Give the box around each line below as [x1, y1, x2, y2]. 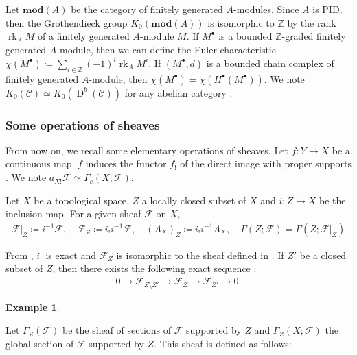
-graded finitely [281, 29, 346, 43]
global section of [5, 336, 74, 350]
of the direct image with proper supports [180, 156, 352, 171]
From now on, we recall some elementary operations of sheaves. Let [5, 143, 288, 157]
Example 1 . [5, 299, 60, 314]
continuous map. [5, 156, 75, 171]
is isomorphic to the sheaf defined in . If [116, 247, 284, 262]
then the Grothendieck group [5, 15, 128, 29]
